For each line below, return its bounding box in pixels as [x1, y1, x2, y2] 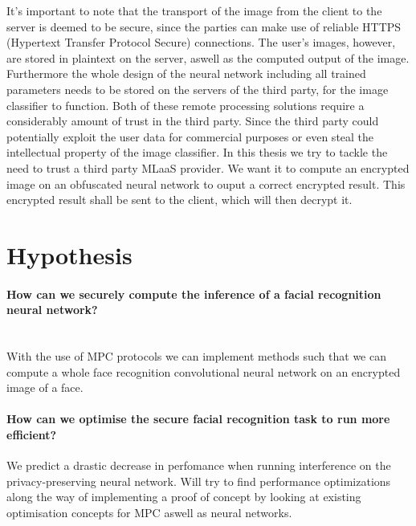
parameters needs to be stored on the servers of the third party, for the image [6, 80, 389, 97]
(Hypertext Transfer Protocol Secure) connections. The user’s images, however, [6, 34, 396, 51]
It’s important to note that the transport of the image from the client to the [6, 2, 382, 18]
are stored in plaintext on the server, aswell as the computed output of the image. [6, 49, 410, 66]
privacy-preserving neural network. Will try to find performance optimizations [6, 472, 391, 489]
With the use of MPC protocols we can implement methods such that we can [6, 348, 386, 365]
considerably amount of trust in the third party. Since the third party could [6, 112, 379, 129]
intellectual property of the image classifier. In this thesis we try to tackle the [6, 144, 388, 161]
